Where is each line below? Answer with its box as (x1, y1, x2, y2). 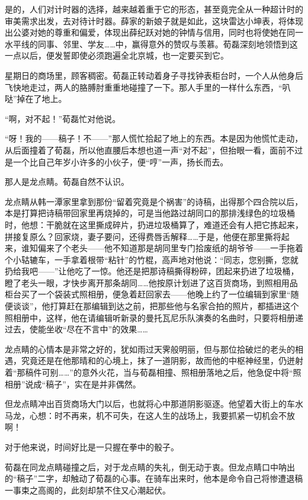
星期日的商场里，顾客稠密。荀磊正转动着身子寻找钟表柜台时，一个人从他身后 (5, 69, 303, 81)
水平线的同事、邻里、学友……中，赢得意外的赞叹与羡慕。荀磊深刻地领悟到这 (5, 37, 298, 50)
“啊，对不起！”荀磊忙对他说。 (5, 112, 121, 124)
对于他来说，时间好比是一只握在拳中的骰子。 (5, 441, 179, 453)
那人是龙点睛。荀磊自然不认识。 (5, 175, 129, 188)
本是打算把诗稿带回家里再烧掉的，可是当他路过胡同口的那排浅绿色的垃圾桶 (5, 207, 295, 219)
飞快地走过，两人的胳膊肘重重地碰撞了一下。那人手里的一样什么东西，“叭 (5, 81, 291, 93)
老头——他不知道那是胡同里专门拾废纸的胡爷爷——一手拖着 (70, 242, 303, 254)
